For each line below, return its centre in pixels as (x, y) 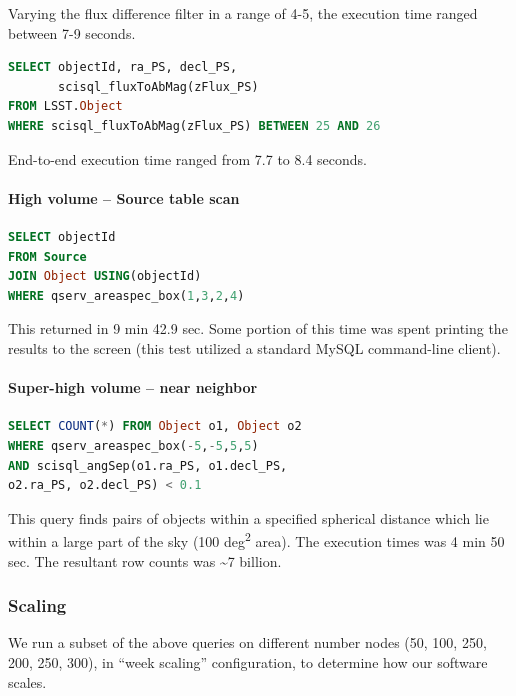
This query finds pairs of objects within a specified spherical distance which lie (248, 517)
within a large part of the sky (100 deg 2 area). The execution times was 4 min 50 (256, 539)
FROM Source (47, 256)
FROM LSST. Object (65, 106)
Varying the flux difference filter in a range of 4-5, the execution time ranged (243, 13)
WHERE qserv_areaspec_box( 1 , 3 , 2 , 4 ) (126, 295)
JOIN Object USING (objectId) (105, 276)
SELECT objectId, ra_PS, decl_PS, (123, 67)
